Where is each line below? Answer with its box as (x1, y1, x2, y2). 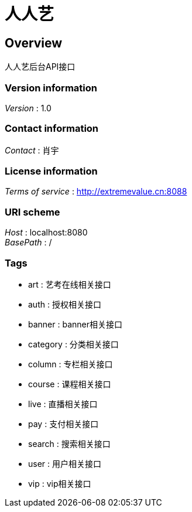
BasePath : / (5, 237, 52, 248)
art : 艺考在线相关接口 (28, 279, 111, 289)
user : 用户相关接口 (28, 458, 102, 469)
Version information (5, 81, 97, 94)
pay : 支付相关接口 (28, 418, 99, 429)
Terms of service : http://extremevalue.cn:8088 (5, 186, 187, 197)
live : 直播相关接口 (28, 398, 98, 409)
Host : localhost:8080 (5, 227, 88, 238)
